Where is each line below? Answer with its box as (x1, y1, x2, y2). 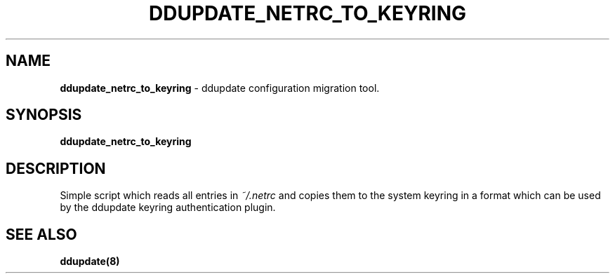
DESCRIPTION (6, 159, 106, 177)
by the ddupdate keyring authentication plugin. (60, 201, 276, 214)
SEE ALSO (6, 225, 77, 243)
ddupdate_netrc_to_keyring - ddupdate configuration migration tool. (60, 81, 380, 94)
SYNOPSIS (6, 106, 82, 124)
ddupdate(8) (60, 255, 120, 268)
